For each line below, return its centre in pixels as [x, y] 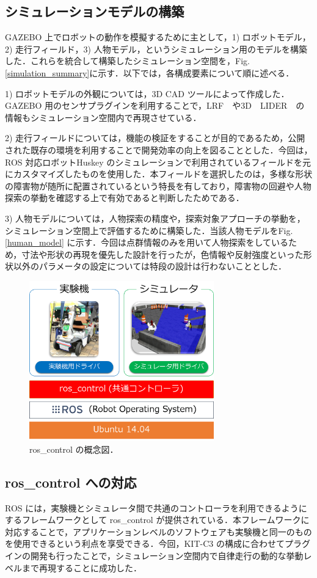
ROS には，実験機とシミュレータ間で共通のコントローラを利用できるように [156, 507]
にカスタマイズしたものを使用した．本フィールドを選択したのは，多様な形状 [159, 174]
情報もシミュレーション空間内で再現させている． [103, 117]
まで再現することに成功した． [82, 567]
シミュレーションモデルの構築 [95, 11]
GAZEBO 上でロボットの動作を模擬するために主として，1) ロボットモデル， [158, 37]
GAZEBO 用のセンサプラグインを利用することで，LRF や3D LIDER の [155, 105]
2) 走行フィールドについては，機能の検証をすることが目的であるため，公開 [155, 138]
